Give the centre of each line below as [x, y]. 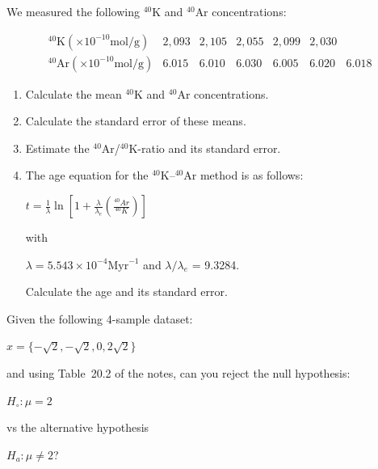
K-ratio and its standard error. [205, 148]
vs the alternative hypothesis [78, 427]
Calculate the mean [73, 93]
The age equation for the [87, 175]
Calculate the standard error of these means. [136, 121]
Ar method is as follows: [244, 175]
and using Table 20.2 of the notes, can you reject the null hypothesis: [178, 373]
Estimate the [57, 148]
